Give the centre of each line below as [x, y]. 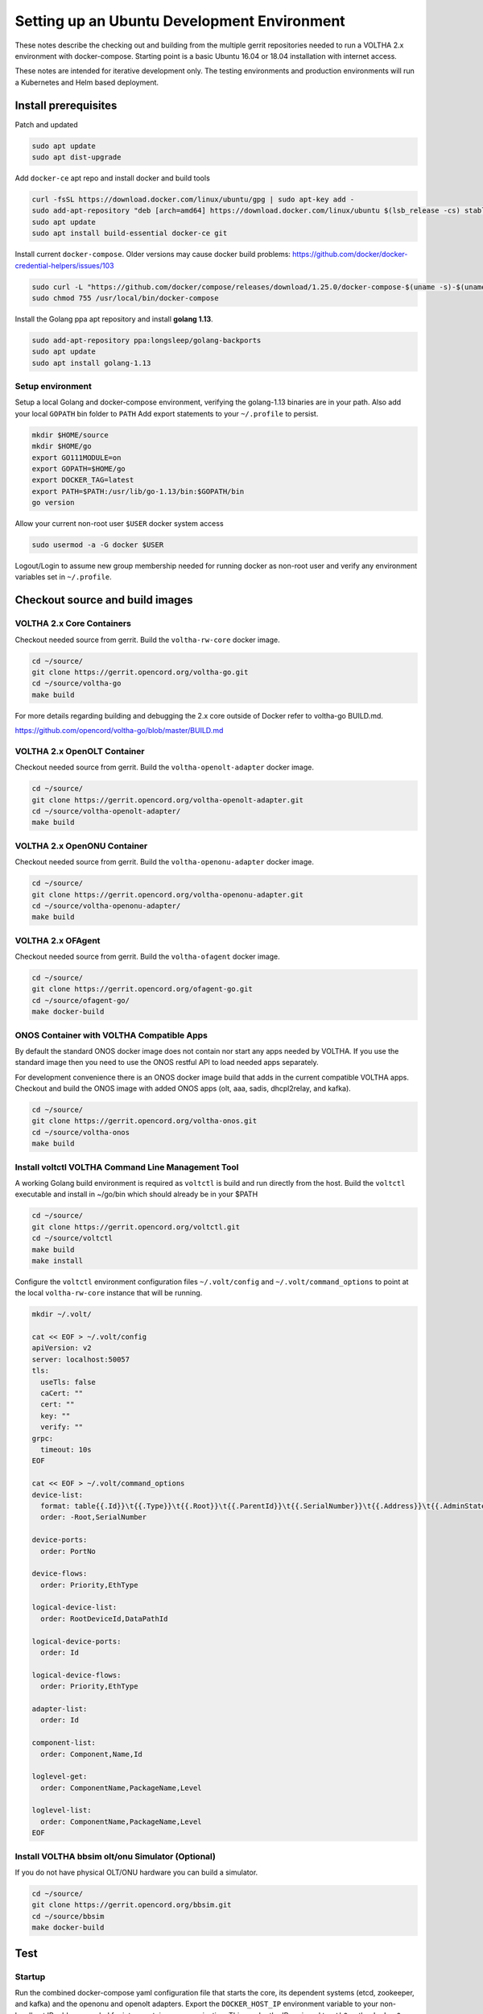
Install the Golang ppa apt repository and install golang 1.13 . [114, 319]
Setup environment [54, 386]
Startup [30, 1976]
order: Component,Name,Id [91, 1754]
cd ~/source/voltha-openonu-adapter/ [106, 905]
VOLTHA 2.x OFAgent [58, 940]
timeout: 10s [66, 1449]
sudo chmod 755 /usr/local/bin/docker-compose [125, 298]
